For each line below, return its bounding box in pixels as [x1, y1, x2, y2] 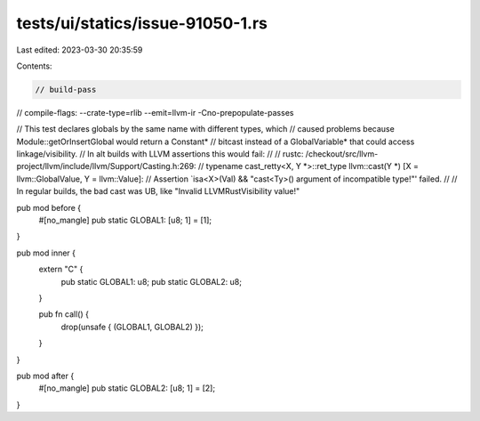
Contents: [16, 61, 52, 71]
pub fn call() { [38, 309, 89, 320]
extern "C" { [38, 263, 84, 275]
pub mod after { [16, 370, 75, 381]
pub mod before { [16, 202, 82, 213]
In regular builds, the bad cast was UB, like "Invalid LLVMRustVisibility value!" [16, 186, 300, 197]
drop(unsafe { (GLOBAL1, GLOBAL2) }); [60, 321, 204, 332]
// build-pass [35, 85, 97, 94]
